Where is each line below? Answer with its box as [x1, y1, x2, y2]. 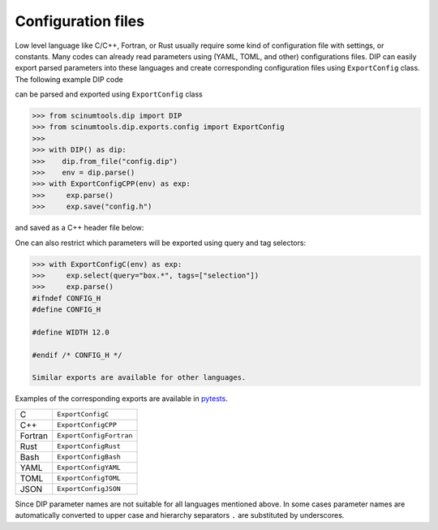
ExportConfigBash [57, 453, 121, 462]
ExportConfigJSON [57, 485, 121, 493]
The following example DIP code [15, 74, 123, 84]
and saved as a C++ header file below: [15, 223, 144, 233]
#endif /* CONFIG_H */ [32, 350, 122, 360]
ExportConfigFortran [57, 431, 133, 440]
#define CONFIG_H [32, 305, 101, 314]
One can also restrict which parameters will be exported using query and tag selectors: [15, 238, 307, 248]
